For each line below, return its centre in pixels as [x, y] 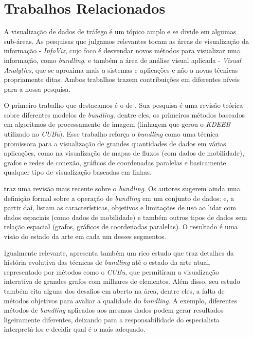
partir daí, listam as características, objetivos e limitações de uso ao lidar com [120, 208]
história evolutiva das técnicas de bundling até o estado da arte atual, [108, 262]
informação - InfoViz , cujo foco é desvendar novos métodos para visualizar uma [122, 50]
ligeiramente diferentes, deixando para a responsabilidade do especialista [112, 319]
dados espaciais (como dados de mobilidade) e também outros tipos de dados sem [126, 217]
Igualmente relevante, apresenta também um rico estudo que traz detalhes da [119, 252]
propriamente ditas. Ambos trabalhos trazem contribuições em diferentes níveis [122, 79]
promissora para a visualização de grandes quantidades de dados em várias [115, 143]
